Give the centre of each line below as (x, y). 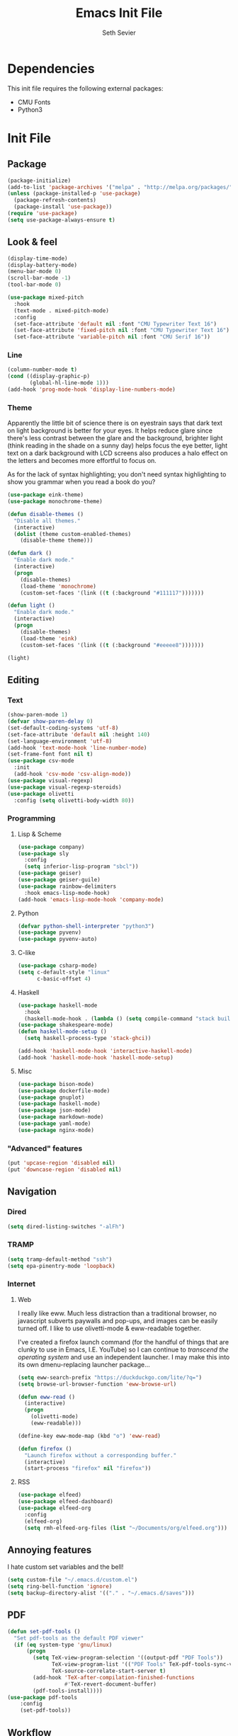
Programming (31, 818)
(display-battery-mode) (42, 265)
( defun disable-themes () (45, 514)
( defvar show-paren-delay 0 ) (50, 721)
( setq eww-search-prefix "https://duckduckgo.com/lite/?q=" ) (110, 1377)
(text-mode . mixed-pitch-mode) (62, 310)
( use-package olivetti (41, 794)
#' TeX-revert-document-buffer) (110, 1684)
